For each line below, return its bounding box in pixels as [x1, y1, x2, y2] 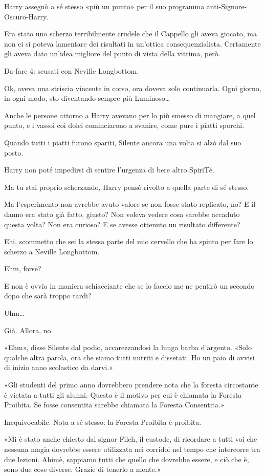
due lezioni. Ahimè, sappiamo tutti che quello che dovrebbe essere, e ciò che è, [4, 453, 249, 464]
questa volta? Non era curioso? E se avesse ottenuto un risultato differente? [4, 219, 240, 229]
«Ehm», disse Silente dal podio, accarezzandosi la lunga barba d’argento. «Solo [4, 342, 252, 353]
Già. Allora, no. [4, 324, 53, 335]
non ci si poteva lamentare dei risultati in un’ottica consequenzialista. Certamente [4, 38, 261, 49]
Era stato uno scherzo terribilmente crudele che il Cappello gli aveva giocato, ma [4, 28, 257, 39]
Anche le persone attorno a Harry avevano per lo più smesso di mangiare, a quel [4, 110, 256, 120]
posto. [4, 147, 24, 158]
